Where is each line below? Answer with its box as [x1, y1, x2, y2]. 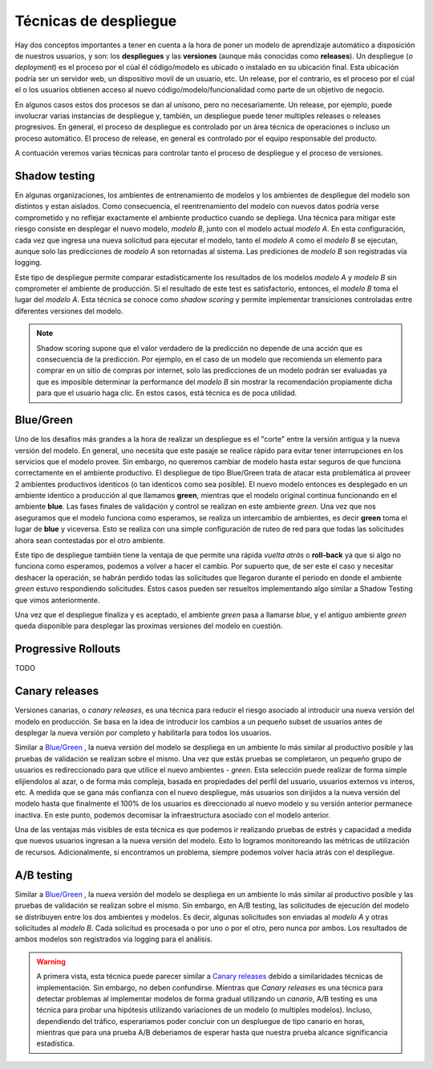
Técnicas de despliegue [14, 12, 177, 30]
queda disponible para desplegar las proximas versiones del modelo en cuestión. [14, 621, 283, 630]
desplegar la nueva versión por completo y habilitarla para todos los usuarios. [14, 728, 272, 737]
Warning [36, 957, 66, 966]
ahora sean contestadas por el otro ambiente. [14, 535, 166, 545]
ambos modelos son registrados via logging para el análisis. [14, 934, 212, 944]
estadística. [36, 1038, 75, 1048]
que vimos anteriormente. [14, 595, 100, 605]
